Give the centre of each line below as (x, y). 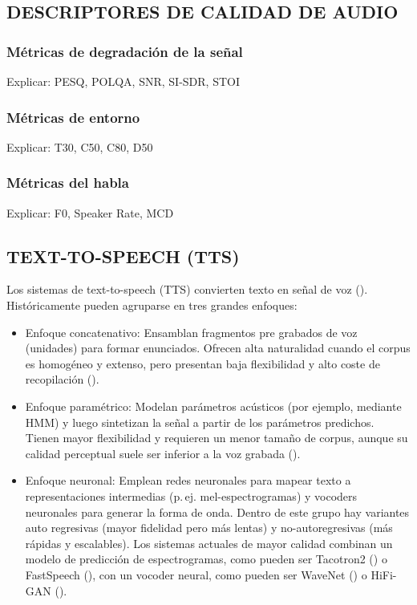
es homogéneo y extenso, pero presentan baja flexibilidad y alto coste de (202, 363)
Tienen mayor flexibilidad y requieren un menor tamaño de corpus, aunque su (217, 438)
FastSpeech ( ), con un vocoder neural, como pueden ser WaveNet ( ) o (196, 574)
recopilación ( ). (62, 379)
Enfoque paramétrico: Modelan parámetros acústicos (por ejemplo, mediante (213, 406)
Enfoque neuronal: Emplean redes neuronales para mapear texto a (188, 480)
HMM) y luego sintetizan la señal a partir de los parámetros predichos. (200, 422)
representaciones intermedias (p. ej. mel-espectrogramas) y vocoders (191, 495)
